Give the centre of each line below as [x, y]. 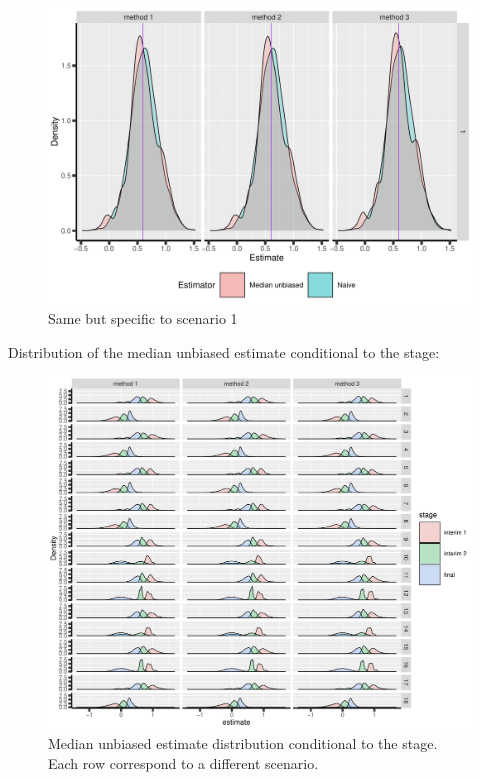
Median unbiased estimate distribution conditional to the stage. [243, 743]
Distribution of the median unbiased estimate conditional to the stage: [224, 351]
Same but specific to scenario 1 [143, 318]
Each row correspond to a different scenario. [183, 762]
